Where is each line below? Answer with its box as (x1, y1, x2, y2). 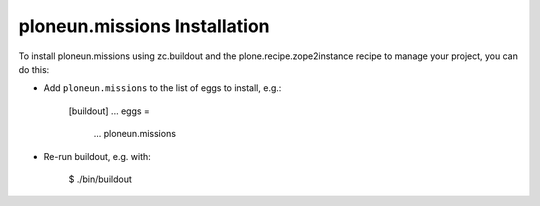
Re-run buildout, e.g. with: (43, 150, 152, 162)
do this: (18, 63, 50, 75)
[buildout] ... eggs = (68, 105, 150, 117)
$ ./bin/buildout (68, 173, 132, 185)
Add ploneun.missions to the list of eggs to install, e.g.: (43, 82, 282, 94)
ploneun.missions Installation (18, 15, 270, 37)
